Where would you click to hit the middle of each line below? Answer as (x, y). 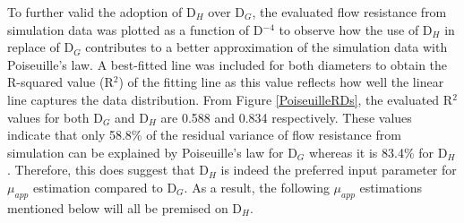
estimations (391, 187)
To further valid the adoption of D (102, 12)
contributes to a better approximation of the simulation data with (266, 47)
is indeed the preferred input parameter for (339, 170)
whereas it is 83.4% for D (378, 152)
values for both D (55, 117)
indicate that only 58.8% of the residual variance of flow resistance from (204, 135)
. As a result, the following (257, 187)
